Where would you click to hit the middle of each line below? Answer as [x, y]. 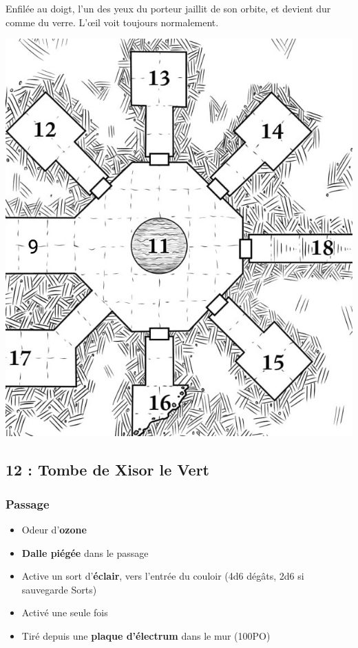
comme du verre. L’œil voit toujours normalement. [112, 22]
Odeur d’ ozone [54, 529]
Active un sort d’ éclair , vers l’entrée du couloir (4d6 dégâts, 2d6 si [163, 576]
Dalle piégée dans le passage [85, 552]
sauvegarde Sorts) [59, 589]
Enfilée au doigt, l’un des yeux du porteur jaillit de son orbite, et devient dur [168, 8]
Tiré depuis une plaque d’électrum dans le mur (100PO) [146, 635]
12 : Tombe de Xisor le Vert [107, 470]
